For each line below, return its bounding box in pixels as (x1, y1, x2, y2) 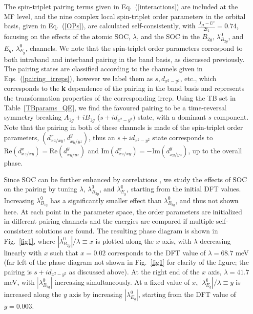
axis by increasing (69, 289, 123, 299)
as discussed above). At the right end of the (69, 266, 200, 276)
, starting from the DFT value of (138, 289, 236, 299)
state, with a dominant (137, 112, 206, 122)
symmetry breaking (4, 112, 62, 122)
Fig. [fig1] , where (4, 235, 55, 246)
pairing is (4, 266, 32, 276)
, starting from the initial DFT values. (126, 184, 241, 194)
